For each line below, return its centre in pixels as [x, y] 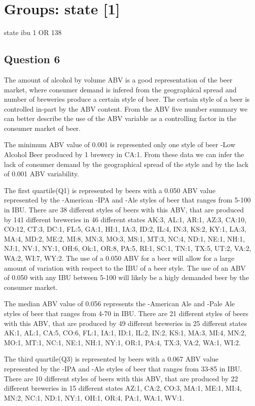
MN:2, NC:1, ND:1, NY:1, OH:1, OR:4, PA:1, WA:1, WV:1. [94, 397]
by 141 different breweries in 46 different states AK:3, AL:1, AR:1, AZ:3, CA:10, [125, 219]
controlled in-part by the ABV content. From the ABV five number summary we [126, 108]
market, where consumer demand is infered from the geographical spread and [120, 89]
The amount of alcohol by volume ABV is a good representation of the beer [118, 79]
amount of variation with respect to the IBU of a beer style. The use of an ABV [125, 267]
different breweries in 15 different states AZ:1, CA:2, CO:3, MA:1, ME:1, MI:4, [123, 388]
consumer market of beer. [42, 128]
